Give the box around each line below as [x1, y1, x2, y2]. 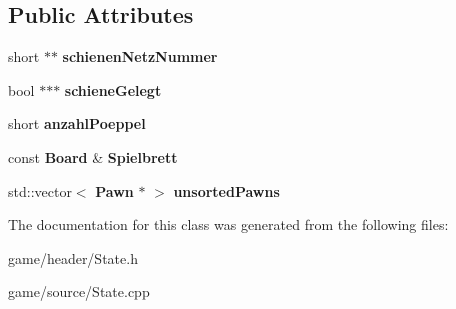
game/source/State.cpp [8, 281, 150, 302]
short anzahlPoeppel [8, 113, 146, 134]
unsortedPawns [173, 180, 280, 201]
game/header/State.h [8, 247, 138, 268]
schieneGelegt [64, 79, 162, 100]
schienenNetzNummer [62, 46, 218, 67]
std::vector [8, 180, 72, 201]
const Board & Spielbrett [8, 146, 178, 167]
